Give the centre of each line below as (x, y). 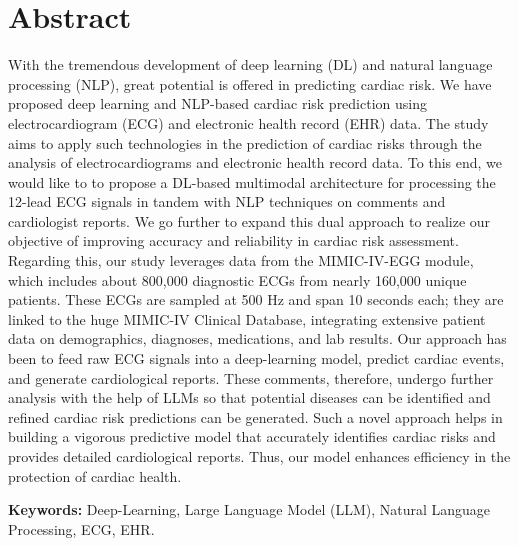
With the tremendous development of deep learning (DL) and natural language (250, 64)
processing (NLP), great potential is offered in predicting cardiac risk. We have (250, 83)
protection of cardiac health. (95, 475)
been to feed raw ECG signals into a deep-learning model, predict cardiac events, (256, 358)
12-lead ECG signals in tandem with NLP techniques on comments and (227, 201)
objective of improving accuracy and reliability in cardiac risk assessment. (233, 240)
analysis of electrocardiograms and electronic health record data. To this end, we (255, 162)
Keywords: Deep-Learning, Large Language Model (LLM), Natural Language (249, 509)
